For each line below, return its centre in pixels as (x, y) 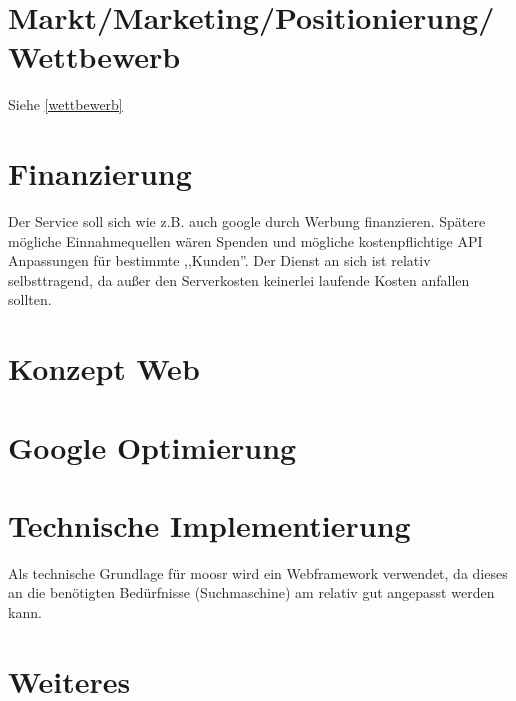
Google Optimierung (152, 446)
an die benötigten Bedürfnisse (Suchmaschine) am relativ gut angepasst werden (251, 592)
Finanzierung (100, 173)
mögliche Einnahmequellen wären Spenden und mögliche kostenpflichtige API (245, 240)
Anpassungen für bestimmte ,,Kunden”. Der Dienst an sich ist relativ (219, 260)
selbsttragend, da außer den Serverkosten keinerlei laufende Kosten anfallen (239, 279)
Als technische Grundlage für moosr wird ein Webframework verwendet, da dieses (258, 572)
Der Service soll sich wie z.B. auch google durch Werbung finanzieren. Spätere (247, 221)
